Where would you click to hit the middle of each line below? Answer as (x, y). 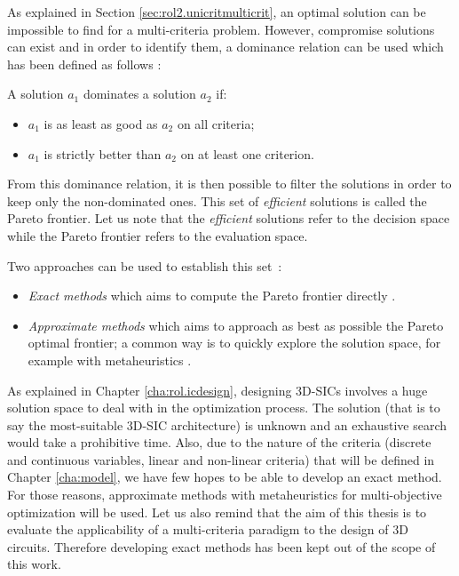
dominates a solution (139, 94)
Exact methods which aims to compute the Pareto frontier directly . (212, 296)
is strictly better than (103, 153)
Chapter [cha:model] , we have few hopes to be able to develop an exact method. (225, 477)
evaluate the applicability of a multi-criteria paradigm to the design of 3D (208, 529)
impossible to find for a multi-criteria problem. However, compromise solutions (221, 29)
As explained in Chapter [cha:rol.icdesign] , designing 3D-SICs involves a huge (218, 390)
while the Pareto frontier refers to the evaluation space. (158, 235)
